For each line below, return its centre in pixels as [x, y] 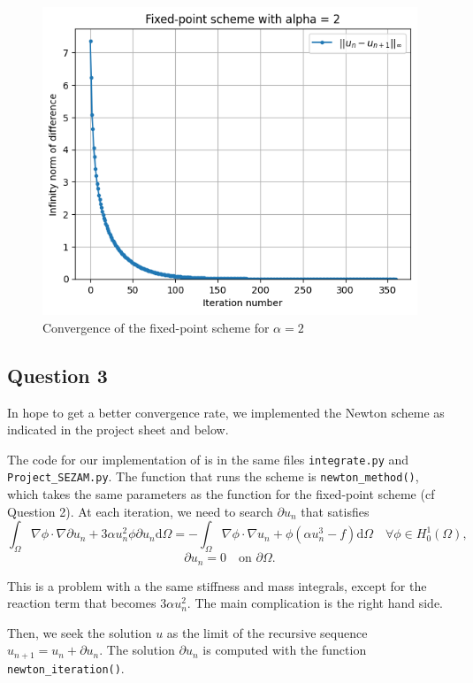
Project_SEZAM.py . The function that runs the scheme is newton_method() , [213, 476]
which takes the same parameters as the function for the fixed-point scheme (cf [221, 494]
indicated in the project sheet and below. [118, 430]
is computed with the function [285, 650]
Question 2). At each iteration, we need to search [140, 511]
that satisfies [335, 511]
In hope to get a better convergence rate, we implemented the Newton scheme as [226, 412]
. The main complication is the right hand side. [315, 603]
